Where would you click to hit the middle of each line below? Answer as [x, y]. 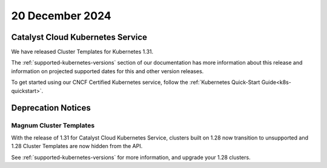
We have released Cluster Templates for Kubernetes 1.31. [82, 52]
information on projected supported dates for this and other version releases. [107, 71]
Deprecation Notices [51, 108]
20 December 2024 [61, 16]
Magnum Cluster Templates [53, 126]
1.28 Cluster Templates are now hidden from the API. [77, 146]
